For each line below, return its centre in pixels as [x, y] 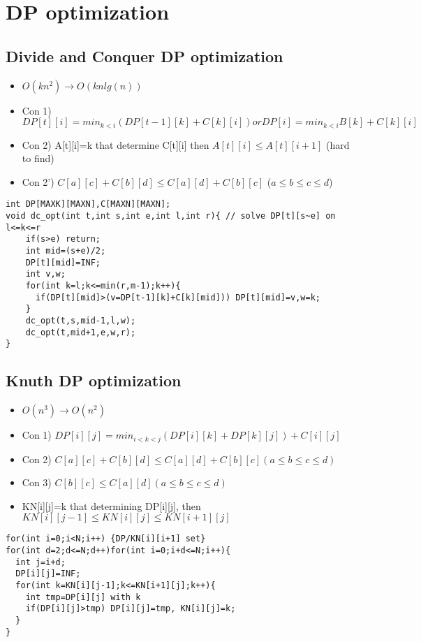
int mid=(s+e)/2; [66, 251]
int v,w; [45, 274]
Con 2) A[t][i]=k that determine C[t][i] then [116, 144]
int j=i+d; [40, 562]
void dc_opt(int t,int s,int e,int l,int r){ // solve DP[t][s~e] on [171, 216]
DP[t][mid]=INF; [63, 262]
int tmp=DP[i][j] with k [83, 597]
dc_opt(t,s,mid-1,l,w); [81, 320]
